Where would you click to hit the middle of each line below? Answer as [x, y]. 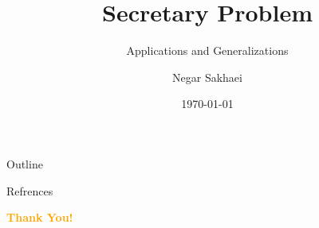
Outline [25, 163]
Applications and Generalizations [207, 50]
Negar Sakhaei [207, 77]
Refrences [30, 190]
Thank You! [40, 217]
